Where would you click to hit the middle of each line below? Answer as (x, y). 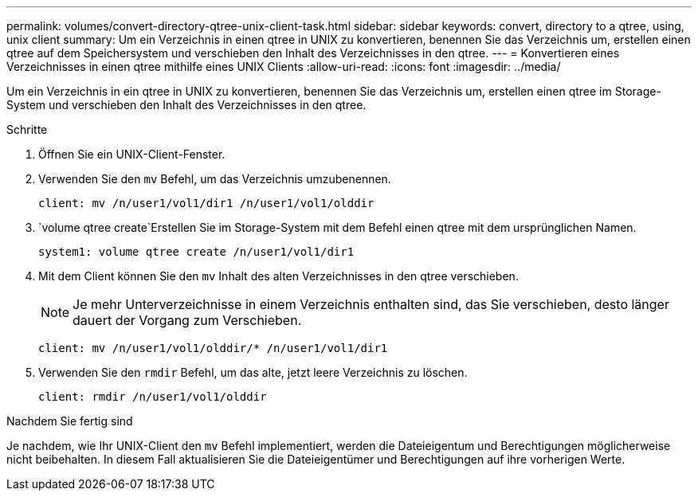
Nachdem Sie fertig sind (70, 421)
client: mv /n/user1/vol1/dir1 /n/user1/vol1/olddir (206, 203)
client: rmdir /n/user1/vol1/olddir (153, 397)
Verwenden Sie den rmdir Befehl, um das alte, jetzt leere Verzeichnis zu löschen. (253, 372)
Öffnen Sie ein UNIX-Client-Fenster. (132, 154)
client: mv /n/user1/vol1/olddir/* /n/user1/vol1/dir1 (213, 348)
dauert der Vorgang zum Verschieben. (187, 320)
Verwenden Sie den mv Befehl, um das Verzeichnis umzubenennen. (215, 179)
